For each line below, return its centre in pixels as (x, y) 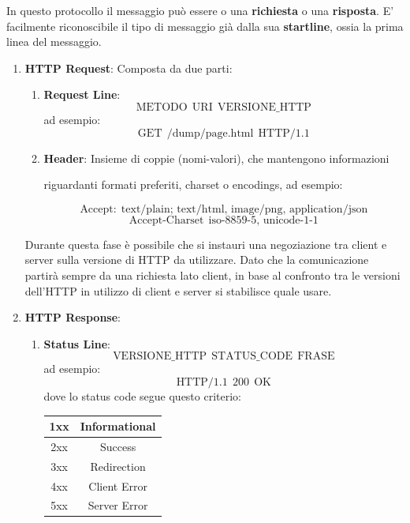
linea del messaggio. (54, 41)
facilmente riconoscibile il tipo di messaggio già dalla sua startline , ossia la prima (205, 26)
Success (118, 446)
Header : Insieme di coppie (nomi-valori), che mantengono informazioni (216, 158)
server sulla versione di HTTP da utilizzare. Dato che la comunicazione (197, 260)
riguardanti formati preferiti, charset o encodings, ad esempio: (193, 184)
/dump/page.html (210, 133)
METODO (162, 107)
